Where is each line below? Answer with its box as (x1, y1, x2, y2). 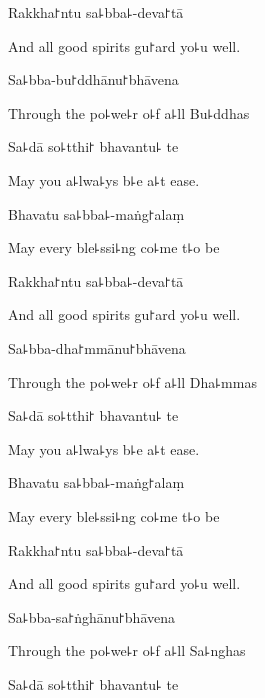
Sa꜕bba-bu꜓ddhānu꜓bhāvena (8, 69, 179, 90)
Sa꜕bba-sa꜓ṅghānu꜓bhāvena (8, 606, 176, 627)
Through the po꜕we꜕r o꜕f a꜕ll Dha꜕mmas (8, 371, 257, 392)
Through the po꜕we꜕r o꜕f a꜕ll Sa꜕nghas (8, 640, 246, 661)
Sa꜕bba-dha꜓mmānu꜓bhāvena (8, 337, 186, 358)
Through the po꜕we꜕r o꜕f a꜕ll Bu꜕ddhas (8, 102, 250, 123)
